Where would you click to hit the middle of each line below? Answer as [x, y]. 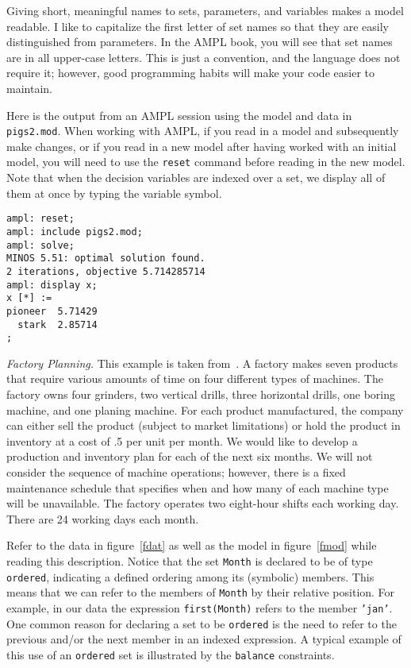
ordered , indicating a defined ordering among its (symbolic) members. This [190, 576]
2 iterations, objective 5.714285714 [106, 271]
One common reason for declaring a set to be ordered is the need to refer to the [202, 623]
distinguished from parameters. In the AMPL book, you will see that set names [200, 42]
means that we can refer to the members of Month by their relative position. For [201, 592]
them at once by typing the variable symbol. [114, 193]
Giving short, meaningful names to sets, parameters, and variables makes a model [205, 10]
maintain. [29, 88]
